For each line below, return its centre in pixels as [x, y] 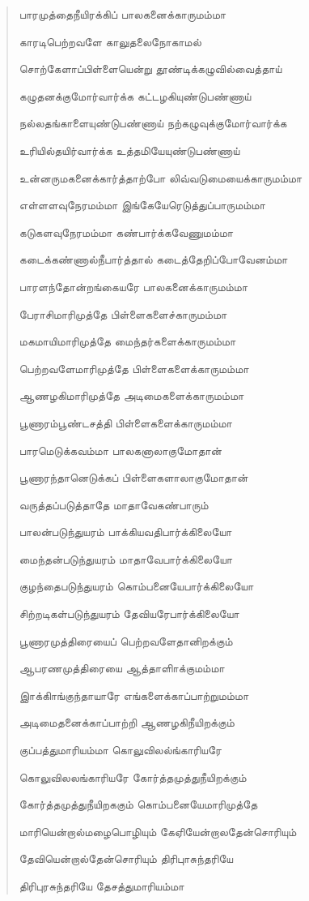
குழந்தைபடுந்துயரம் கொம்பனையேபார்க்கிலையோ [136, 586]
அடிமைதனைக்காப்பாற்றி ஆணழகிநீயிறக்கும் [127, 722]
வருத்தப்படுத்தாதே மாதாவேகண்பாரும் [114, 504]
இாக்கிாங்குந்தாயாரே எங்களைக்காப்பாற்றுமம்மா [134, 695]
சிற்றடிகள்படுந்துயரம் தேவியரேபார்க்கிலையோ [129, 614]
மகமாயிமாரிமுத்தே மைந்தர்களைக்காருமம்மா [127, 341]
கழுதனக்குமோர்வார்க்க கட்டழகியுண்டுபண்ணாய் [135, 95]
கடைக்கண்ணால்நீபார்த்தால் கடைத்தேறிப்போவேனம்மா [153, 259]
